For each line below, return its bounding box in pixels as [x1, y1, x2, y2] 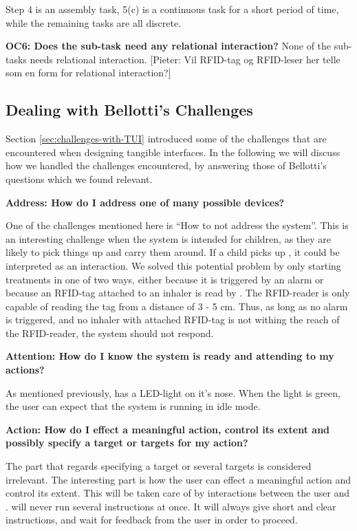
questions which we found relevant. [6, 171, 153, 186]
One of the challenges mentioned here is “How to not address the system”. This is [6, 218, 349, 232]
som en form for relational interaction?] [6, 65, 171, 80]
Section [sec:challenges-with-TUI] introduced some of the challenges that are [6, 131, 327, 146]
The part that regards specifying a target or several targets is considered [6, 459, 312, 473]
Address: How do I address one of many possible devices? [6, 195, 285, 209]
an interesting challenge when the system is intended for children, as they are [6, 231, 332, 246]
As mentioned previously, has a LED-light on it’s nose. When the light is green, [6, 385, 340, 400]
